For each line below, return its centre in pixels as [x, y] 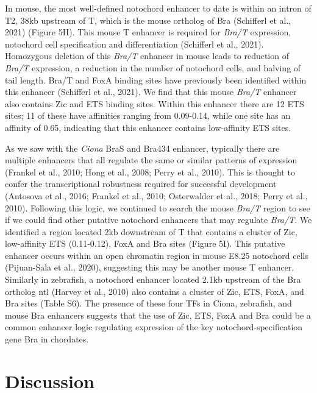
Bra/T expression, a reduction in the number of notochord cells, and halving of [153, 67]
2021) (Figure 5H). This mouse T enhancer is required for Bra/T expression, [148, 32]
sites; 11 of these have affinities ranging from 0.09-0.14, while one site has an [148, 115]
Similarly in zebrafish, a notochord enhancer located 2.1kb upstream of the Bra [153, 279]
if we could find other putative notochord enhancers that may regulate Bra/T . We [158, 220]
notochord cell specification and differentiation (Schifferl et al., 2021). [134, 44]
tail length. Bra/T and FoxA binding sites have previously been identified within [156, 80]
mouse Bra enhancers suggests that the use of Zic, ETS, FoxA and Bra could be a [158, 315]
